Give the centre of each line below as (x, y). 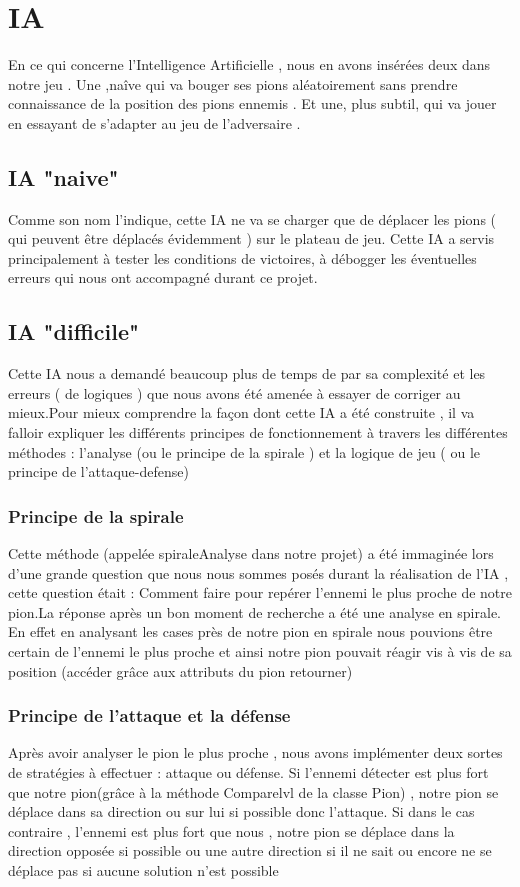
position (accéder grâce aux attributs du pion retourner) (180, 670)
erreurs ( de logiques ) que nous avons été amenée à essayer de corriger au (234, 392)
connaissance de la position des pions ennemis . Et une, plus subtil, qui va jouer (252, 103)
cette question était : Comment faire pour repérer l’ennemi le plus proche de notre (260, 592)
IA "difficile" (74, 331)
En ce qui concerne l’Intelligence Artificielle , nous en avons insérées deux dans (249, 64)
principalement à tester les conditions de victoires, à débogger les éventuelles (242, 257)
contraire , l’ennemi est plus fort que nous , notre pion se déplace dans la (231, 830)
